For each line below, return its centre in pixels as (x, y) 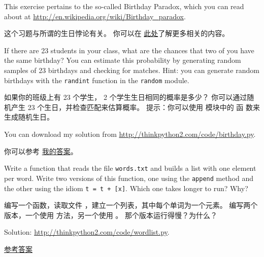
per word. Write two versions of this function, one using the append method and (129, 178)
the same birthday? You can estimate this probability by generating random (123, 60)
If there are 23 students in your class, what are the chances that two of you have (129, 50)
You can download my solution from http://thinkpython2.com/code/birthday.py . (130, 134)
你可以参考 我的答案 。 (41, 151)
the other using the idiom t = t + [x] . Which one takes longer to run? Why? (126, 188)
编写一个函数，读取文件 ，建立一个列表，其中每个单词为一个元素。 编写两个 (131, 205)
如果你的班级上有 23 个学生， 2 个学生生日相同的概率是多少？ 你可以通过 (126, 97)
